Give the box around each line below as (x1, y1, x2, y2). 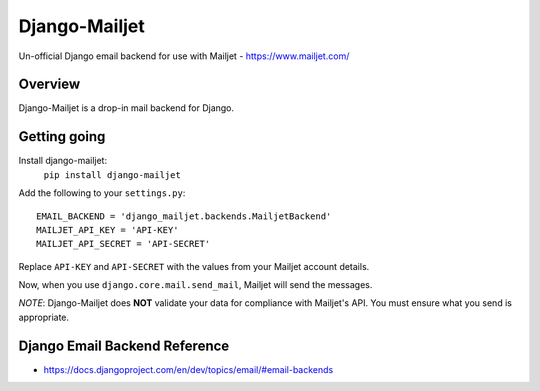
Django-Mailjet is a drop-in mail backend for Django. (18, 102, 235, 114)
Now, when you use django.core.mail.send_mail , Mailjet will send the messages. (18, 279, 373, 291)
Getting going (18, 128, 106, 145)
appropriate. (18, 311, 70, 323)
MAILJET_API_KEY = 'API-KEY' (36, 224, 179, 235)
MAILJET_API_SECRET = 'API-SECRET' (36, 238, 211, 250)
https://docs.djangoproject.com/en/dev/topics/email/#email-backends (43, 363, 334, 375)
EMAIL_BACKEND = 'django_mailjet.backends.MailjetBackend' (36, 210, 332, 222)
